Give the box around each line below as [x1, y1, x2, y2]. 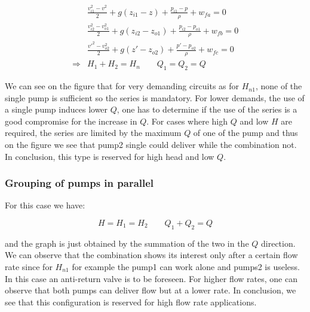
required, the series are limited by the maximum [5, 126, 182, 139]
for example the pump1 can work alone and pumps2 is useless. [72, 260, 300, 272]
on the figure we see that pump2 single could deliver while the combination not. [5, 138, 297, 151]
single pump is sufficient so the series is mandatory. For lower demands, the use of [5, 91, 305, 104]
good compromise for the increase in [5, 114, 137, 127]
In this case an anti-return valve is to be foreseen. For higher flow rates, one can [5, 272, 297, 284]
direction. [261, 237, 296, 249]
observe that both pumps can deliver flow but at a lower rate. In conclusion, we [5, 284, 296, 296]
